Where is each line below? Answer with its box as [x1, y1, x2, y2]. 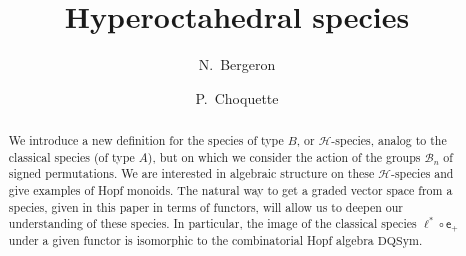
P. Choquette [195, 87, 279, 108]
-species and [390, 165, 454, 182]
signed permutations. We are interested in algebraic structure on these [8, 165, 375, 182]
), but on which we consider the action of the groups [147, 148, 421, 165]
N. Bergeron [198, 54, 276, 75]
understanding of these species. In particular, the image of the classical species [8, 215, 417, 232]
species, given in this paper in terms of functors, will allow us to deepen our [8, 198, 404, 215]
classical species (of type [8, 148, 135, 165]
